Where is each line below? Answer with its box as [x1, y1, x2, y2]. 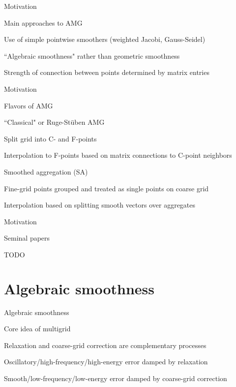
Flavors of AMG [4, 100, 53, 110]
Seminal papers [4, 233, 50, 243]
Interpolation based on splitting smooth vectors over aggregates [4, 200, 196, 210]
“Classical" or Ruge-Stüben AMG [4, 117, 105, 127]
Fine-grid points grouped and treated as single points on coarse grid [4, 183, 209, 193]
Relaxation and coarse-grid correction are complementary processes [4, 340, 206, 350]
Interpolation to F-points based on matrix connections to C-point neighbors [4, 150, 232, 160]
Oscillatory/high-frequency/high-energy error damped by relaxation [4, 356, 208, 367]
